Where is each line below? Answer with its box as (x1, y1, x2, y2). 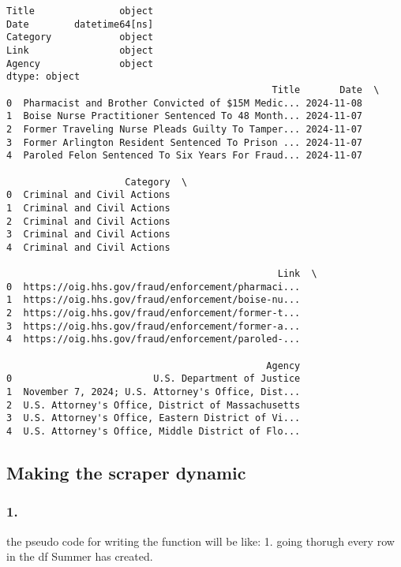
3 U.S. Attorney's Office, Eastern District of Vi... (6, 412, 301, 424)
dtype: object (6, 71, 81, 83)
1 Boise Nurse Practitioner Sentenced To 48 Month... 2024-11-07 (6, 110, 363, 122)
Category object (6, 32, 154, 43)
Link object (6, 44, 154, 56)
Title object (6, 6, 154, 17)
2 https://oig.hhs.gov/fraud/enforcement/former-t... (6, 308, 301, 319)
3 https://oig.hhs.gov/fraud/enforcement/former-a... (6, 320, 301, 332)
